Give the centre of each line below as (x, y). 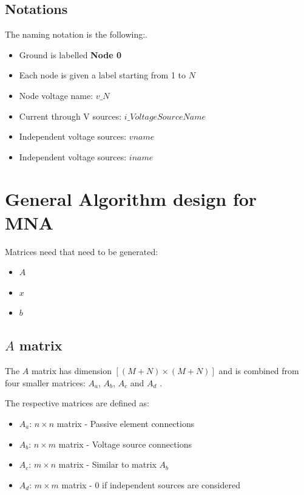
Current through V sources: (70, 116)
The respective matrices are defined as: (77, 403)
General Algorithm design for (131, 198)
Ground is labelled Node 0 (70, 54)
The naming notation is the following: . (76, 34)
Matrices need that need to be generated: (82, 251)
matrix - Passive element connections (126, 424)
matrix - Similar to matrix (107, 464)
